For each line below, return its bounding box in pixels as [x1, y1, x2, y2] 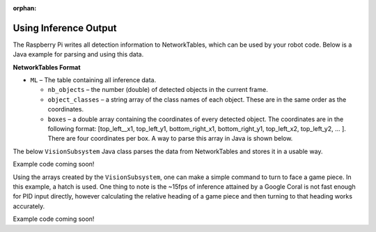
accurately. [13, 202, 45, 210]
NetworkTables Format [13, 63, 81, 71]
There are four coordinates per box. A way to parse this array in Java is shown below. [47, 134, 293, 143]
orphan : [13, 4, 37, 12]
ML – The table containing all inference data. [30, 76, 157, 84]
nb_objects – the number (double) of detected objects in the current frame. [47, 86, 268, 94]
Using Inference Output [13, 22, 117, 34]
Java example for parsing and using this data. [13, 50, 144, 59]
